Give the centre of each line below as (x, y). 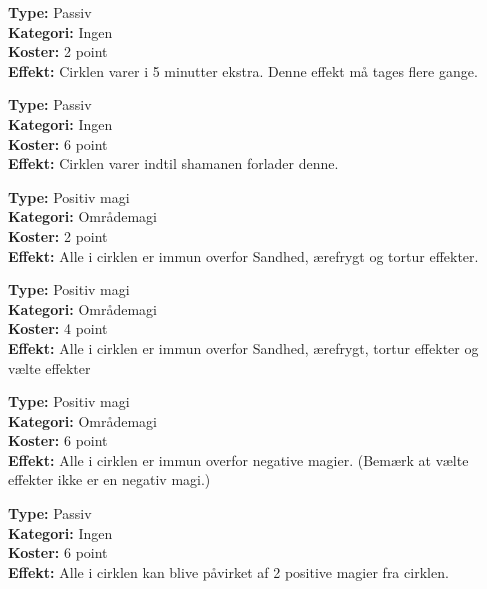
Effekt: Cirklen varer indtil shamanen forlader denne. (173, 163)
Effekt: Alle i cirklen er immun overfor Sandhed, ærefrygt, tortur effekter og (243, 347)
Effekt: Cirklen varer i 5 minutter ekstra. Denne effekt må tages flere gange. (243, 70)
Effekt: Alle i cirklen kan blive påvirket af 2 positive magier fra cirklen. (228, 571)
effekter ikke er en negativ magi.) (109, 479)
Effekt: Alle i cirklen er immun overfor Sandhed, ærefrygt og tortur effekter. (243, 255)
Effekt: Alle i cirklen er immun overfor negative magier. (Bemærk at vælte (238, 459)
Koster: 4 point (58, 328)
